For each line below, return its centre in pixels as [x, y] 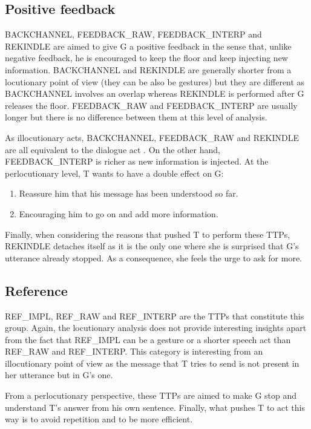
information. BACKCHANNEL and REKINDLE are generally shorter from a [148, 69]
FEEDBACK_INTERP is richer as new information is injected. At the [137, 161]
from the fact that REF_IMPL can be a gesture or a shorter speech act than [148, 339]
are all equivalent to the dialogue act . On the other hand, [113, 149]
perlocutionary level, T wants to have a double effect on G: [114, 173]
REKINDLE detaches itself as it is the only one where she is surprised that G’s [152, 246]
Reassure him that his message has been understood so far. [129, 193]
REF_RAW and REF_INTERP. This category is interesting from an [134, 351]
